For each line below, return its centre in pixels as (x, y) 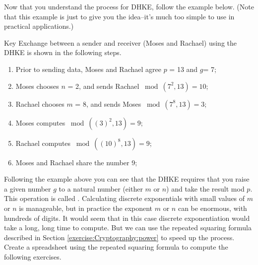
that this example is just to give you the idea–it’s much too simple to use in (119, 16)
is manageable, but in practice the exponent (86, 208)
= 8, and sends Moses (108, 103)
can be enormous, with (212, 208)
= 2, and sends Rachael (103, 86)
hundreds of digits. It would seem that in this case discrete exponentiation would (127, 218)
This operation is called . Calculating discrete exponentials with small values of (125, 198)
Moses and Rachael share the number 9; (76, 162)
